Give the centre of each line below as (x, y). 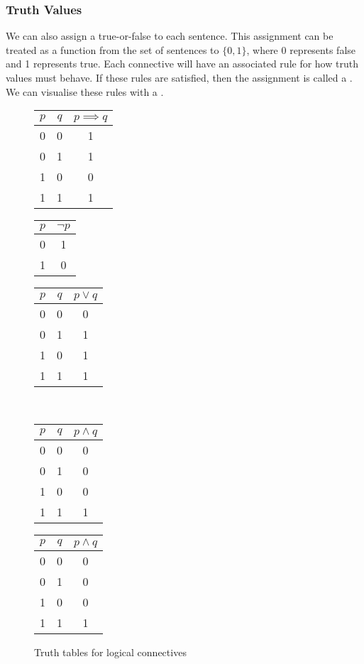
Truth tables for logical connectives (110, 652)
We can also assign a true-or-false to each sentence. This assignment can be (170, 36)
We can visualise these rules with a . (85, 91)
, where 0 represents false (301, 49)
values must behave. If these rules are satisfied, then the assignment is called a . (179, 77)
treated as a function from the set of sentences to (112, 49)
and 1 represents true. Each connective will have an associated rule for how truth (182, 64)
